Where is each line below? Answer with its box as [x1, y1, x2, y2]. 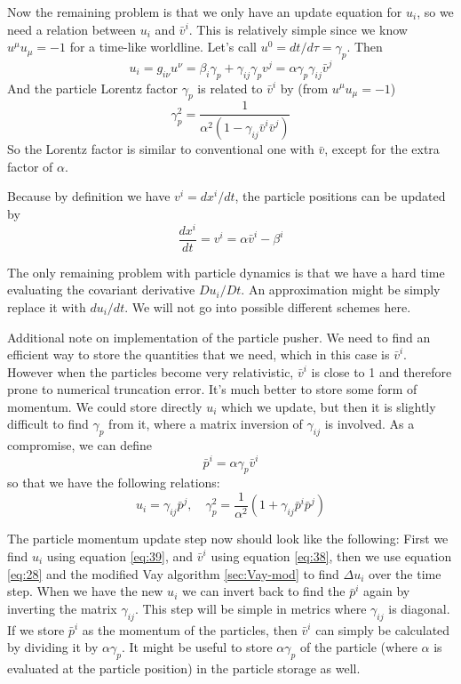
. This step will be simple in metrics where [134, 599, 367, 617]
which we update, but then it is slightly [220, 397, 436, 415]
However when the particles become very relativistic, [7, 362, 294, 381]
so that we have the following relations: [7, 473, 220, 492]
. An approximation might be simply [241, 280, 441, 299]
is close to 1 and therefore [311, 362, 452, 381]
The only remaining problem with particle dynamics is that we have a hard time [7, 262, 445, 281]
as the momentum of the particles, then [82, 620, 298, 639]
